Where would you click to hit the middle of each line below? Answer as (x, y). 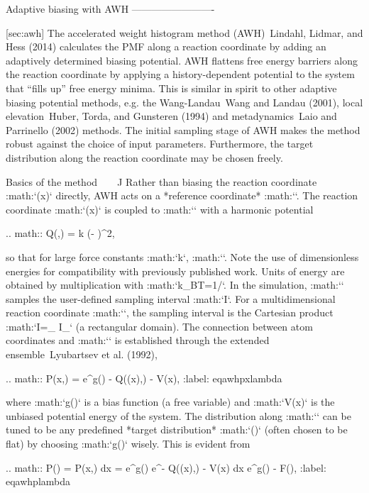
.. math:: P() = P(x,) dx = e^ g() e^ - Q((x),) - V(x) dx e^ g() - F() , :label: (166, 467)
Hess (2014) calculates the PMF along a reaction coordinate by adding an (166, 46)
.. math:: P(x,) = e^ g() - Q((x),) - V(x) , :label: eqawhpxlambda (144, 378)
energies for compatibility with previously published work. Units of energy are (175, 271)
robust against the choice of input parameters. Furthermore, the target (160, 144)
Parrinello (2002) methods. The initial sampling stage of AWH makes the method (183, 129)
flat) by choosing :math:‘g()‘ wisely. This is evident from (128, 444)
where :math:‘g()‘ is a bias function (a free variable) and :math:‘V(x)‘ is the (170, 402)
